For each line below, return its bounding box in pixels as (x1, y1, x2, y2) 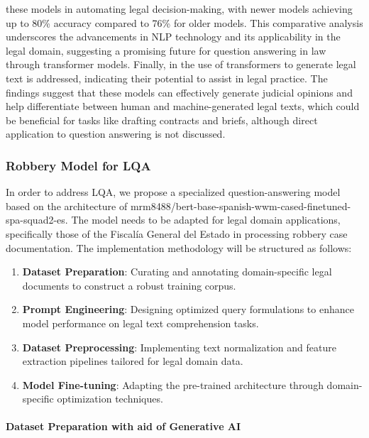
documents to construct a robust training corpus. (22, 278, 236, 292)
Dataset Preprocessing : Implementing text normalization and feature (22, 339, 336, 354)
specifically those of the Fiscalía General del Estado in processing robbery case (6, 226, 348, 241)
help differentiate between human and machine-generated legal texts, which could (6, 99, 360, 114)
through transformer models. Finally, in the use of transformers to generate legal (6, 57, 356, 72)
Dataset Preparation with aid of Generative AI (6, 419, 241, 434)
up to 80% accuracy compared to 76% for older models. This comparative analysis (6, 15, 363, 30)
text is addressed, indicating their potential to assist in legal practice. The (6, 70, 328, 85)
